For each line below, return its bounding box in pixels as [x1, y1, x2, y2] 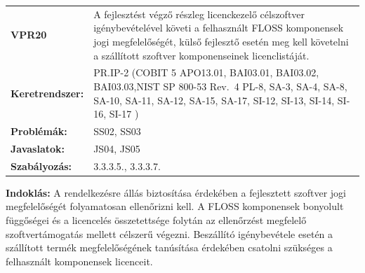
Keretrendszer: [11, 85, 84, 100]
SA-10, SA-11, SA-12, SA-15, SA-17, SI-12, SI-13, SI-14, [93, 92, 335, 107]
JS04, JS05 [93, 141, 140, 155]
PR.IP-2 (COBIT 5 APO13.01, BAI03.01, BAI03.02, [93, 65, 319, 80]
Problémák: [11, 124, 67, 138]
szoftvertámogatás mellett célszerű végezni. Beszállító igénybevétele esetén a [6, 226, 333, 241]
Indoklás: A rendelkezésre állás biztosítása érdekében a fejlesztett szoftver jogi [6, 185, 347, 199]
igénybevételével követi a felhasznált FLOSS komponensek [93, 20, 344, 35]
